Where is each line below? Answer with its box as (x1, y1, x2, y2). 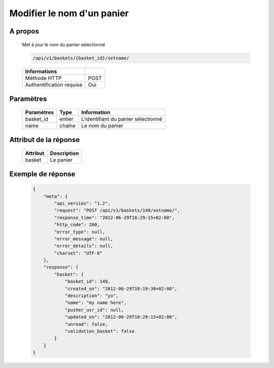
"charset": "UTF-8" (54, 250, 102, 256)
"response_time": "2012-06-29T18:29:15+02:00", (54, 215, 175, 220)
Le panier (50, 156, 73, 163)
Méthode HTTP (25, 74, 62, 81)
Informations (25, 68, 57, 75)
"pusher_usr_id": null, (64, 307, 124, 313)
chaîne (59, 122, 76, 129)
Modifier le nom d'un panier (9, 8, 129, 19)
